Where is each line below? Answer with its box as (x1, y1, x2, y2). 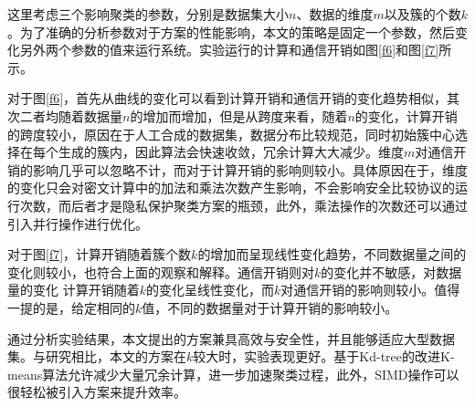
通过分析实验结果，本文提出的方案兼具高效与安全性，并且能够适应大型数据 (7, 329, 455, 348)
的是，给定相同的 (32, 297, 135, 317)
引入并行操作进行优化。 (7, 214, 148, 233)
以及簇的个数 (384, 5, 461, 23)
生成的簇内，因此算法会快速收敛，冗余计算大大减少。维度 (58, 142, 404, 162)
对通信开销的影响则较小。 (280, 280, 435, 299)
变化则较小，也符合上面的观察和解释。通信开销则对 (7, 262, 314, 281)
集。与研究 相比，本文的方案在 (7, 347, 186, 366)
